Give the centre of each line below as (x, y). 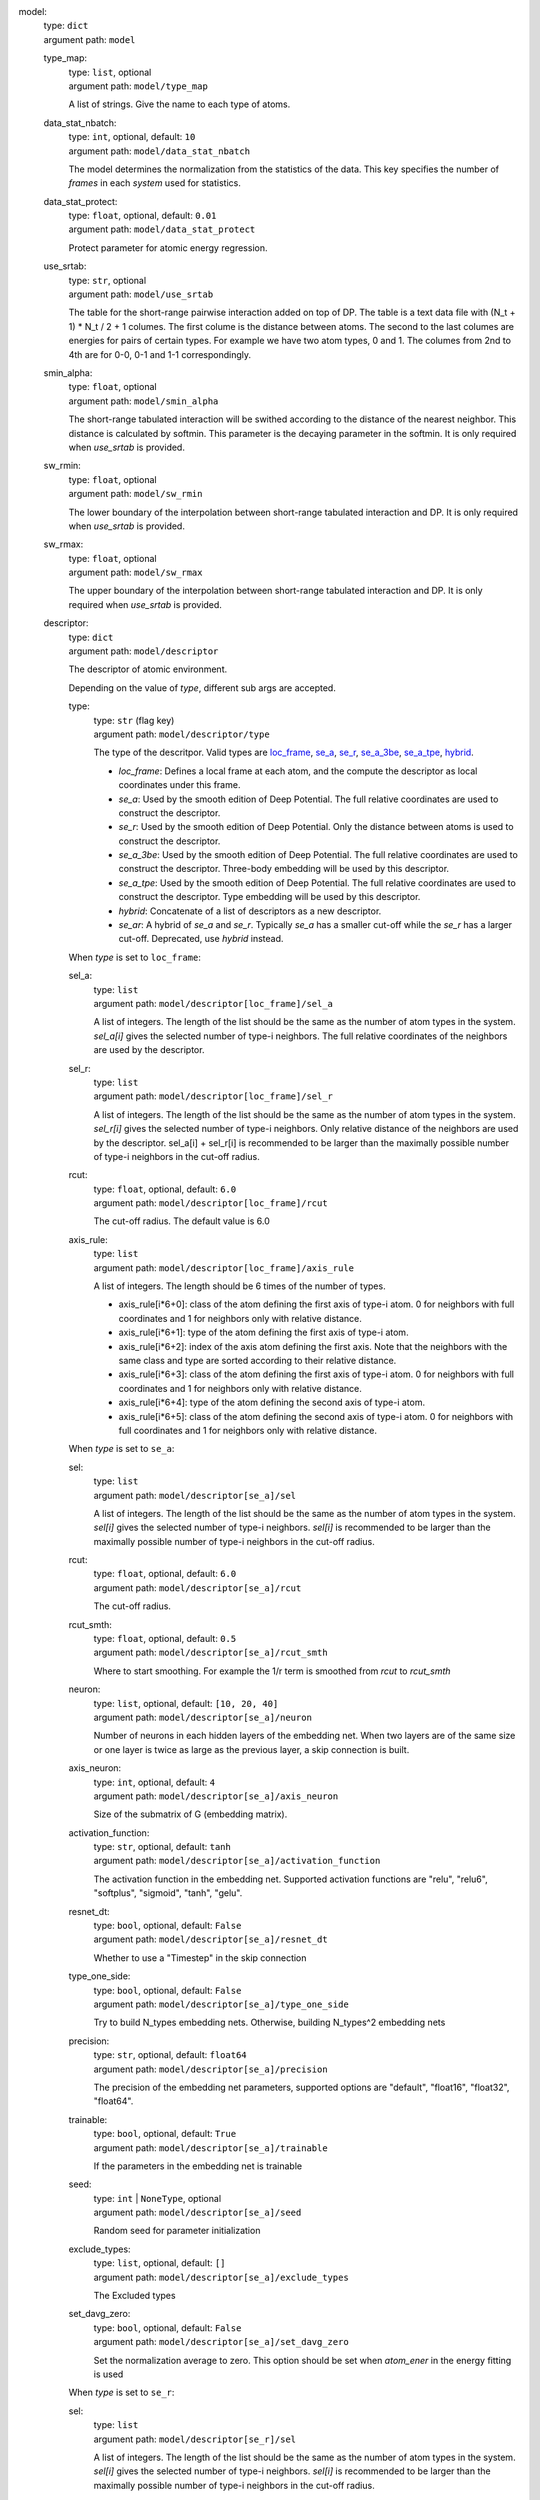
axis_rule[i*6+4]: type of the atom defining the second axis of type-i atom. (271, 1402)
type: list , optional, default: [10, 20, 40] (186, 1703)
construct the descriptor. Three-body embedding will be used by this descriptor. (284, 869)
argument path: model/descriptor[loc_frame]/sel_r (213, 1096)
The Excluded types (134, 2296)
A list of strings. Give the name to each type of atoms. (179, 104)
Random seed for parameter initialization (177, 2231)
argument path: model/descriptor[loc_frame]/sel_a (213, 1003)
